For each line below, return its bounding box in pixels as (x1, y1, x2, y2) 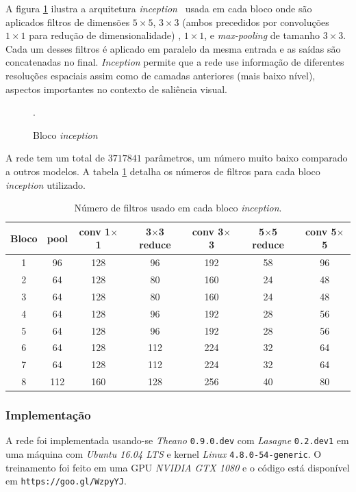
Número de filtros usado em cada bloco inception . (74, 200, 282, 215)
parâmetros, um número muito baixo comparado (144, 151, 348, 165)
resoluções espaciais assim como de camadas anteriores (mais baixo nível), (5, 68, 316, 82)
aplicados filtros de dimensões (5, 14, 130, 29)
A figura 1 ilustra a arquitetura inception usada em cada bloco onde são (5, 1, 312, 15)
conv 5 (305, 224, 337, 238)
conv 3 (192, 224, 224, 238)
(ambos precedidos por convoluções (182, 14, 329, 29)
